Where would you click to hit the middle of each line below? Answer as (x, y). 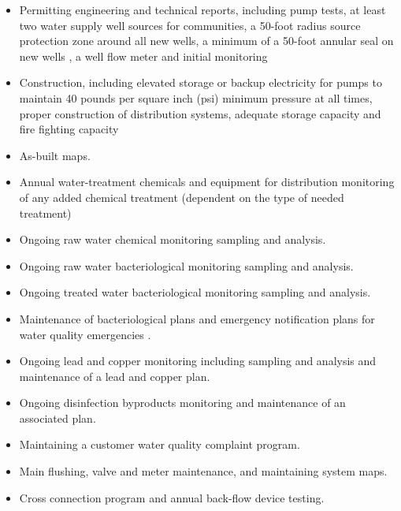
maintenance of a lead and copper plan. (115, 376)
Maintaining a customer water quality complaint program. (160, 444)
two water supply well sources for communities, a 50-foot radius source (190, 25)
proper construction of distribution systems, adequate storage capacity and (200, 113)
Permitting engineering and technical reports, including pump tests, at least (202, 9)
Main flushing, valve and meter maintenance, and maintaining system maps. (203, 471)
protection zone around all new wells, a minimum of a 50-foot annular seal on (206, 41)
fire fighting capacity (69, 129)
